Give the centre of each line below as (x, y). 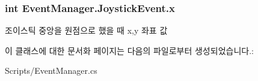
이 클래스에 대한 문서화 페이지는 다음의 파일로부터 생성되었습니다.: (129, 50)
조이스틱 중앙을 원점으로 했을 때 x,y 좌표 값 (86, 30)
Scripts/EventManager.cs (51, 70)
